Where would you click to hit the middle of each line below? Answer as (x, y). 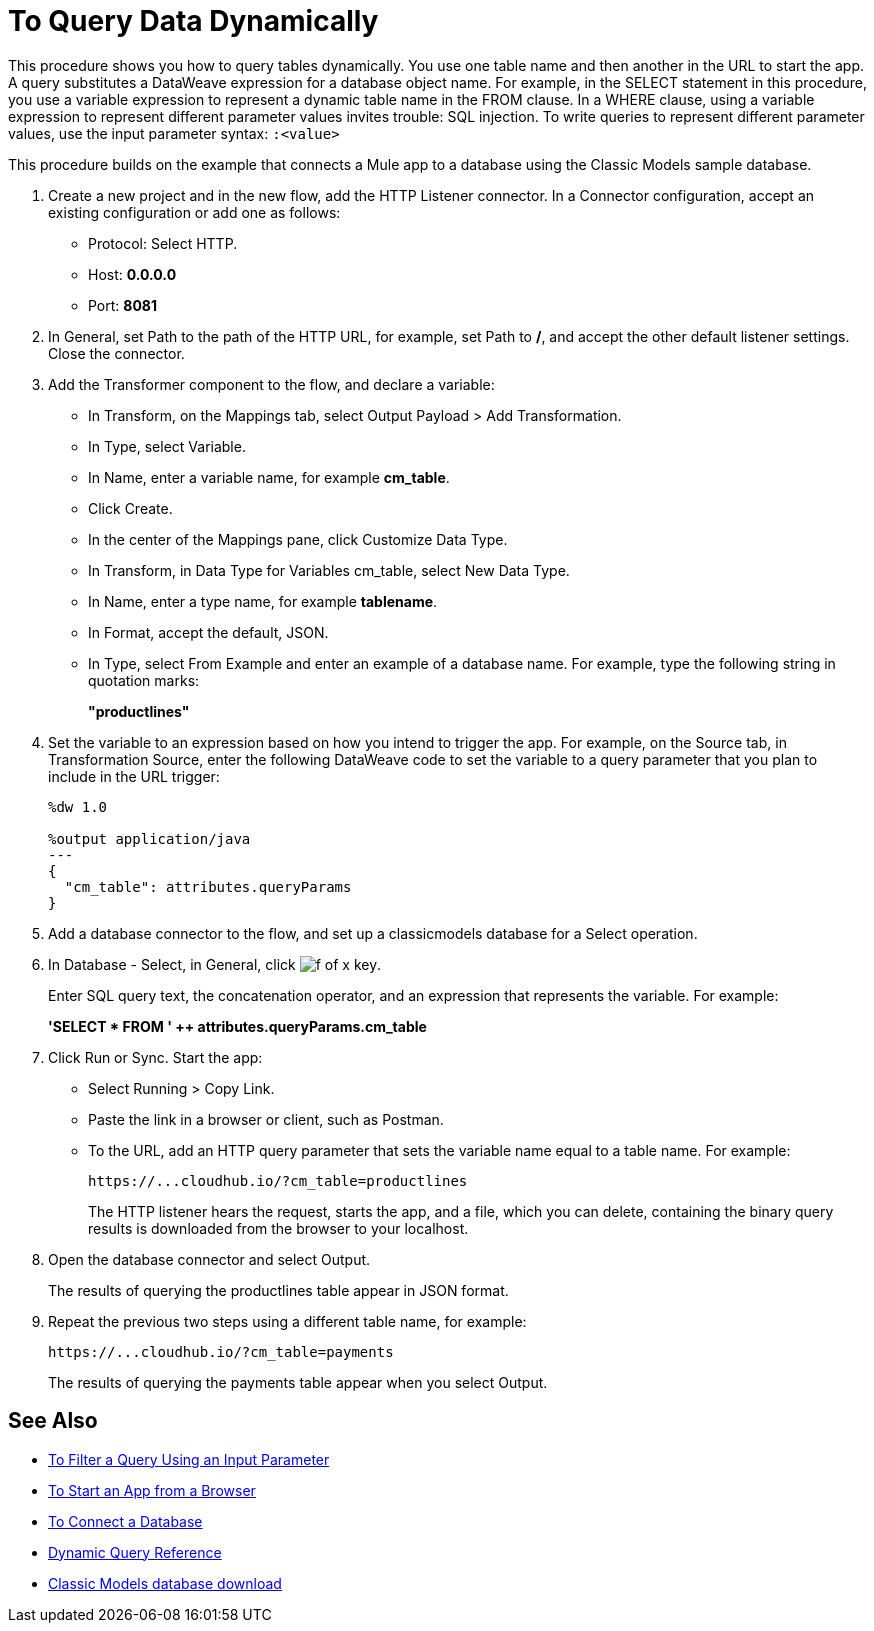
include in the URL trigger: (134, 776)
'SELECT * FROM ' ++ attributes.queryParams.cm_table (237, 1026)
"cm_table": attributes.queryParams (208, 886)
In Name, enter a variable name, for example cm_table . (269, 477)
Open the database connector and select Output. (209, 1259)
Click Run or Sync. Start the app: (155, 1057)
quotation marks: (144, 680)
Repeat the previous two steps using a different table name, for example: (287, 1321)
